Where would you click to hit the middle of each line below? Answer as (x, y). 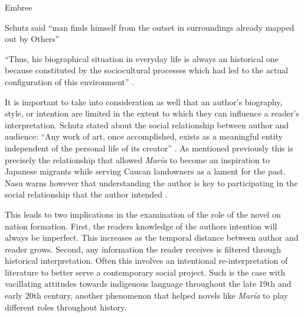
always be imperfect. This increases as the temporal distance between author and (152, 237)
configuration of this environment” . (70, 81)
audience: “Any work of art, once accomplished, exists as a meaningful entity (144, 136)
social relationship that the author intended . (86, 194)
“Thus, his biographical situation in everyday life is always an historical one (142, 58)
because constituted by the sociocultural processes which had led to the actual (147, 70)
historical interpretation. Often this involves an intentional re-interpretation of (146, 261)
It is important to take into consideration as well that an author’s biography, (144, 101)
